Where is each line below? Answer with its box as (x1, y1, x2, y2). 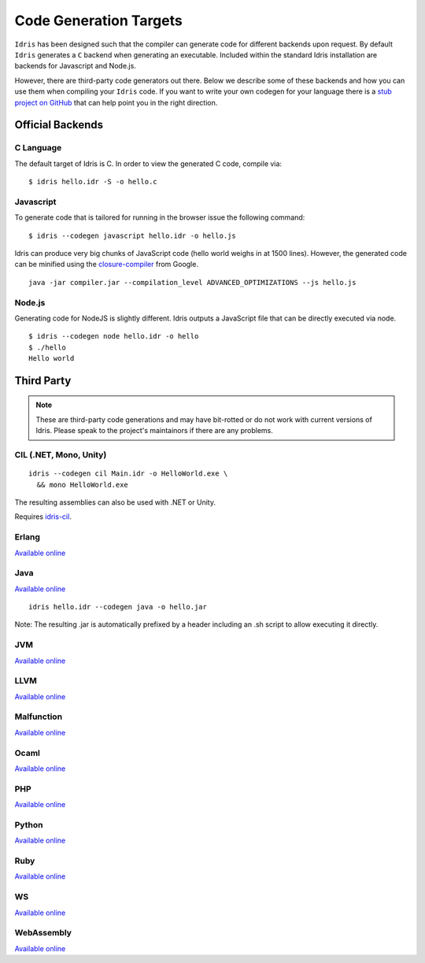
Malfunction (14, 711, 63, 722)
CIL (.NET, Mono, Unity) (14, 450, 107, 461)
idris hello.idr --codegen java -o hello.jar (28, 602, 208, 612)
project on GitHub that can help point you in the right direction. (14, 98, 218, 107)
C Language (14, 143, 62, 154)
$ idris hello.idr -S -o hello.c (28, 177, 157, 187)
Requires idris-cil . (14, 512, 72, 521)
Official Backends (14, 118, 104, 131)
